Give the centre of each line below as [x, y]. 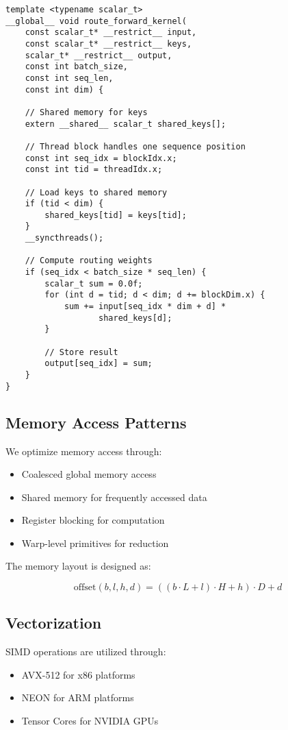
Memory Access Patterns [96, 422]
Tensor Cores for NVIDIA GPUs [90, 721]
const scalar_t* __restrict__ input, [111, 33]
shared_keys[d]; [135, 318]
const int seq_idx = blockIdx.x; [101, 158]
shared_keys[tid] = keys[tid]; [116, 215]
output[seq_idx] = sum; [99, 364]
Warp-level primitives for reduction [95, 543]
